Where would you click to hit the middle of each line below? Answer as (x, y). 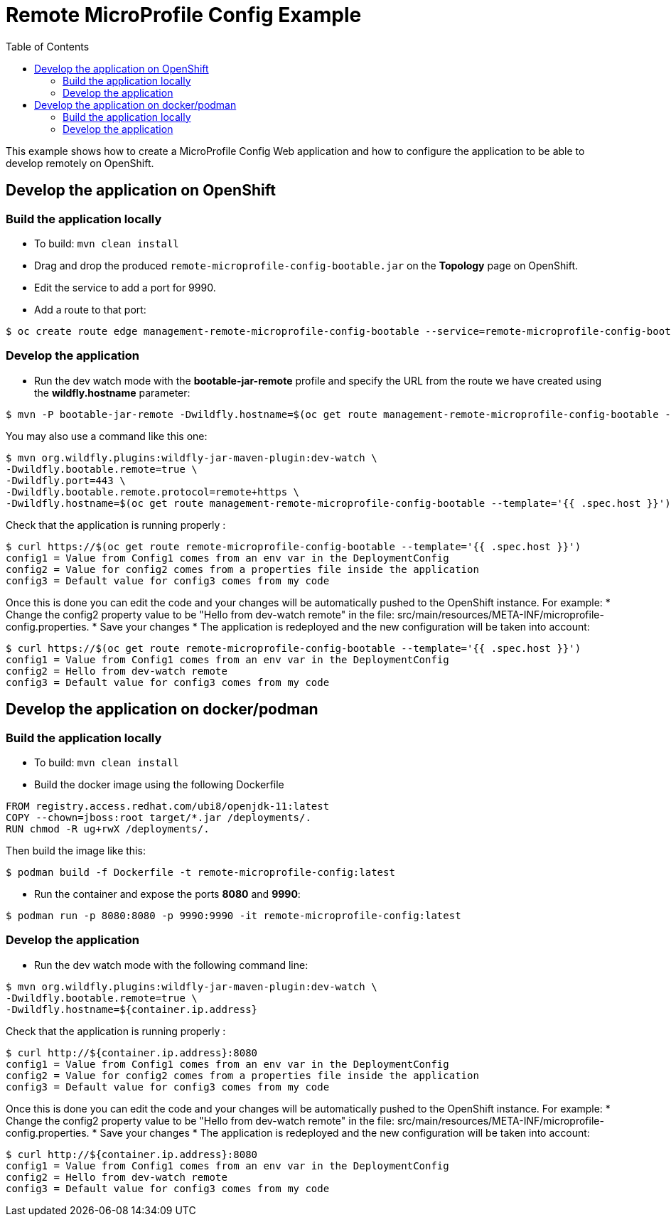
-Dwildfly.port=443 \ (66, 480)
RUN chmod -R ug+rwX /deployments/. (108, 829)
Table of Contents (48, 46)
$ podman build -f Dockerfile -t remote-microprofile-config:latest (200, 872)
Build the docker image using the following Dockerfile (159, 784)
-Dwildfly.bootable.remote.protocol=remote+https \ (153, 492)
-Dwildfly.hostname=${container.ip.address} (132, 1009)
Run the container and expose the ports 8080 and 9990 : (167, 894)
